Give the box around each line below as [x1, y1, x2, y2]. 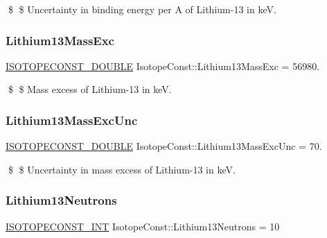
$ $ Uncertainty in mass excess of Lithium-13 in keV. [8, 162, 236, 176]
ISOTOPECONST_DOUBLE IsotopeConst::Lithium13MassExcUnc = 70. [6, 139, 322, 153]
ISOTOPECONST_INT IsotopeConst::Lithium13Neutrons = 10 [6, 219, 280, 233]
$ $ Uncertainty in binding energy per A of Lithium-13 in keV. [8, 2, 276, 16]
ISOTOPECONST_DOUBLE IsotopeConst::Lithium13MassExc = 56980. [6, 58, 320, 73]
